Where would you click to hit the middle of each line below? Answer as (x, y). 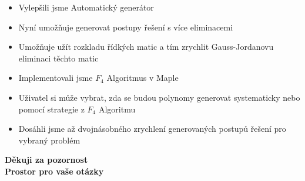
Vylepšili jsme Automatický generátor (86, 7)
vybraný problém (49, 140)
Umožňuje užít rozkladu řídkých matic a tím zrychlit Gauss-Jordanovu (146, 47)
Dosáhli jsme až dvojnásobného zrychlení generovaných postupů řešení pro (152, 129)
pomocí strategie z (51, 109)
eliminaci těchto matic (58, 58)
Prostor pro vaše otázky (54, 171)
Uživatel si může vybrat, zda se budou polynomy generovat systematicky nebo (159, 97)
